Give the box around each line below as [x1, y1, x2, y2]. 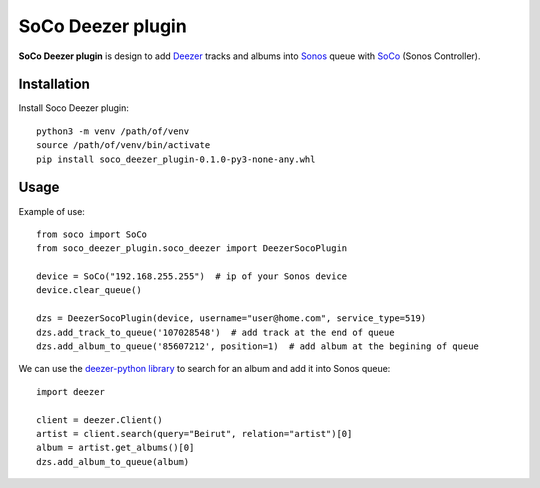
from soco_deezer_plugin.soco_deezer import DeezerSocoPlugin [36, 243, 348, 254]
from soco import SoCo [36, 228, 148, 240]
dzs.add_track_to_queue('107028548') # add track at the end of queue [36, 326, 395, 338]
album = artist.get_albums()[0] [36, 442, 195, 454]
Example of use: [18, 205, 85, 217]
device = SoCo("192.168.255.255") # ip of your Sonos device [36, 271, 348, 282]
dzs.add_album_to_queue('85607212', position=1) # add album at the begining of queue [36, 341, 480, 352]
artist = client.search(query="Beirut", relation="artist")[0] [36, 428, 353, 439]
